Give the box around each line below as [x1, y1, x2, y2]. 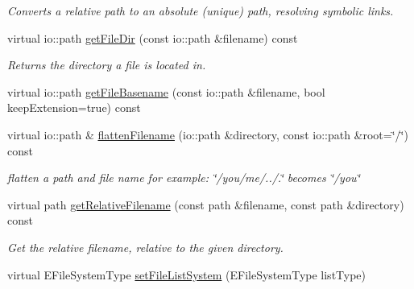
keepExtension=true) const [7, 99, 141, 116]
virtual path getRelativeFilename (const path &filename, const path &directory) [7, 196, 404, 213]
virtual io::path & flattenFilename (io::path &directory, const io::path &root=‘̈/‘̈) [7, 126, 408, 142]
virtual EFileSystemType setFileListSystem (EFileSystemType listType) [7, 266, 366, 283]
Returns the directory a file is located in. [7, 56, 206, 73]
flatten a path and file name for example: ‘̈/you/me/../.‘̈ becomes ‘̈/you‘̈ [7, 169, 360, 186]
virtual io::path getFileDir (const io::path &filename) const [7, 29, 298, 46]
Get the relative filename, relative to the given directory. [7, 238, 284, 255]
